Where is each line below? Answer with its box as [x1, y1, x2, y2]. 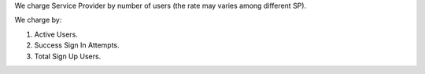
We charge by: [14, 16, 62, 25]
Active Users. [34, 30, 78, 39]
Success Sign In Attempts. [34, 41, 120, 50]
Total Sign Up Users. [34, 51, 102, 61]
